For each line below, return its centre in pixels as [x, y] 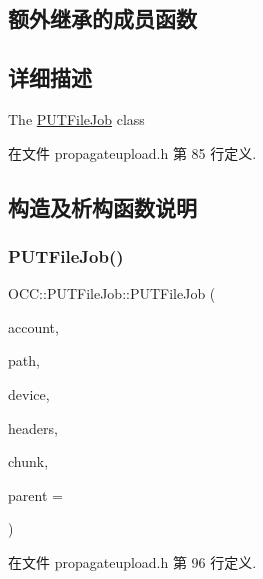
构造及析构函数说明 [102, 206]
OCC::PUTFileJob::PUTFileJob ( [112, 293]
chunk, [28, 461]
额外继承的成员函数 [102, 18]
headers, [33, 427]
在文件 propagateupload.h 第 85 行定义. [132, 152]
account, [33, 326]
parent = [35, 494]
